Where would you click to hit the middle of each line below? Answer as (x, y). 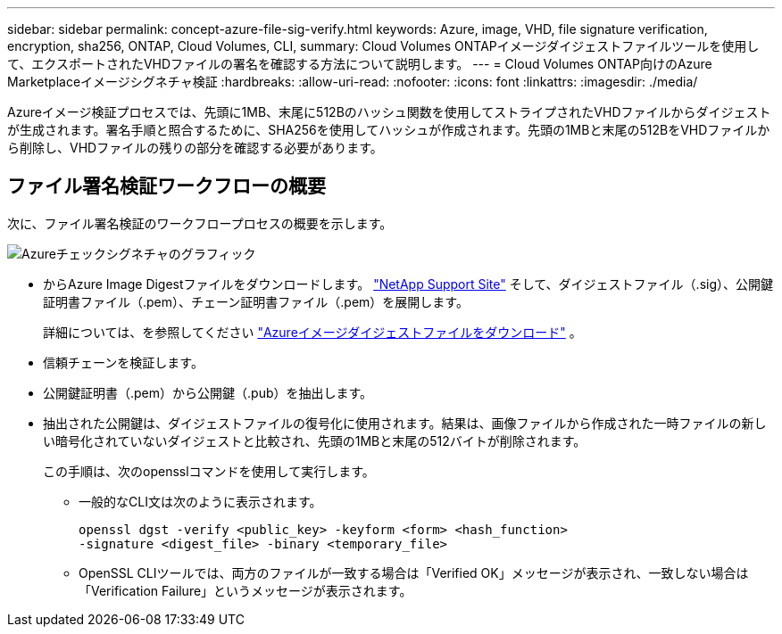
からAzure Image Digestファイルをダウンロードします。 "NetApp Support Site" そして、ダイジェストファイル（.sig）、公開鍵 (408, 284)
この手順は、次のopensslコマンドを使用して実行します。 (209, 471)
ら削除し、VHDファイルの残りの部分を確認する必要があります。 (195, 148)
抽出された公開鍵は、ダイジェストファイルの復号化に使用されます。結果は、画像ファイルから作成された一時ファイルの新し (405, 423)
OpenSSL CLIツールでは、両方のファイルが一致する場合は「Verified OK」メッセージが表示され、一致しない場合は (414, 572)
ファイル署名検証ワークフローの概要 (166, 186)
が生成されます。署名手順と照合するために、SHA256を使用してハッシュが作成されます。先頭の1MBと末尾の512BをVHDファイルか (389, 130)
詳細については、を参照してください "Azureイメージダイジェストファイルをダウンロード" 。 (312, 332)
